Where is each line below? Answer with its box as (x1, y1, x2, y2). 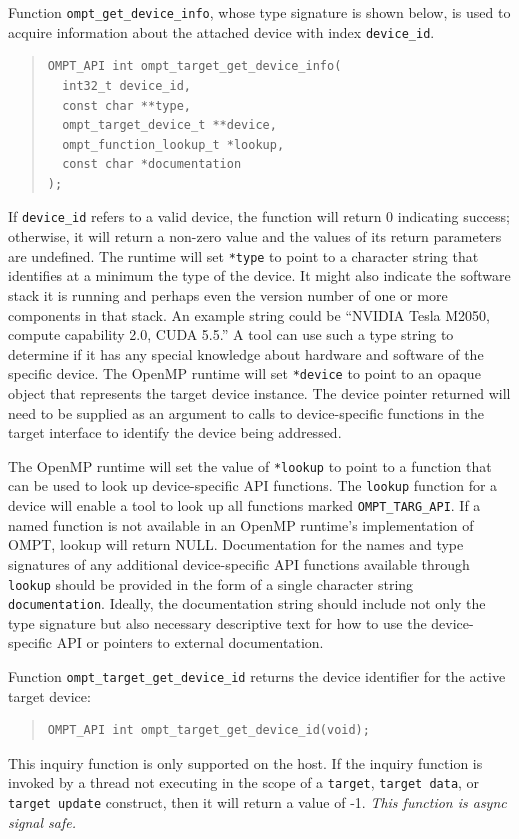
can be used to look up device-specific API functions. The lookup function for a (8, 475, 498, 496)
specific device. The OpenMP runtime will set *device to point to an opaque (8, 363, 481, 384)
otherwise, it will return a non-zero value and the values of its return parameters (8, 226, 502, 247)
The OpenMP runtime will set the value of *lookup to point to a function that (8, 455, 492, 476)
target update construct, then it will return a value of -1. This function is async (8, 792, 507, 813)
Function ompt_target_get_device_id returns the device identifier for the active (8, 666, 506, 687)
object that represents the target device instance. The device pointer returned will (8, 383, 511, 403)
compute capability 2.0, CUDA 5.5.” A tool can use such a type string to (8, 324, 454, 345)
